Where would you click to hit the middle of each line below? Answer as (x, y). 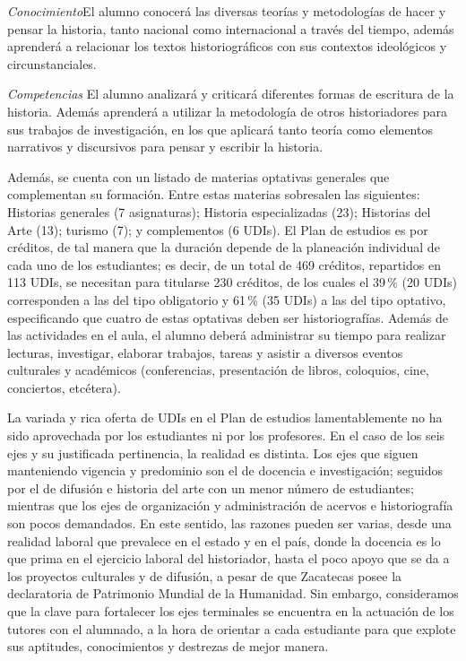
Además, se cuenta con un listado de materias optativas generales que (198, 176)
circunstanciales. (52, 63)
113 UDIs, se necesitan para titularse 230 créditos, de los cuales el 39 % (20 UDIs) (232, 282)
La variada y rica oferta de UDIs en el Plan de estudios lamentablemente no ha (225, 417)
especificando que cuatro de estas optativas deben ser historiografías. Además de (228, 317)
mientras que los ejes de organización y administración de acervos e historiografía (230, 505)
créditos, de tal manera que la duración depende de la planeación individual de (224, 247)
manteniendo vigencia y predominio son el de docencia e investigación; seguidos (225, 470)
